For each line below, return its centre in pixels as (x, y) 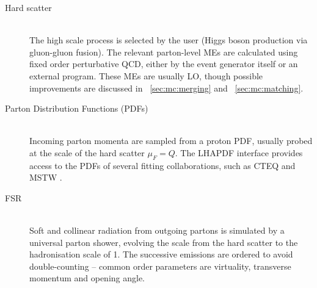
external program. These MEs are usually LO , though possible (146, 75)
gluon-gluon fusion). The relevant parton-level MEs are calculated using (164, 52)
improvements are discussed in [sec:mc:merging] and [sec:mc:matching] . (166, 88)
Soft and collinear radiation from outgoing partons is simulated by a (157, 230)
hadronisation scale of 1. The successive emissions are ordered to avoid (161, 254)
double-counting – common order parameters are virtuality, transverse (160, 266)
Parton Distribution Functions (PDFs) (77, 108)
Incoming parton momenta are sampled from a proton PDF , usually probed (171, 141)
